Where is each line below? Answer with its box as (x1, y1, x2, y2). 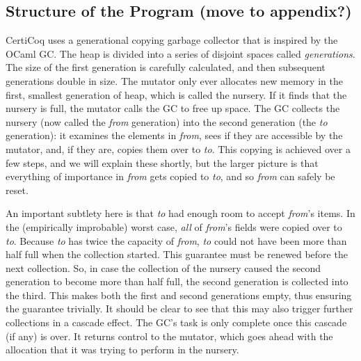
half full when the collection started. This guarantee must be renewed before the (6, 247, 348, 262)
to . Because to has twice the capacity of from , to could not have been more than (6, 233, 347, 248)
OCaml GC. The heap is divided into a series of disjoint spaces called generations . (6, 46, 355, 61)
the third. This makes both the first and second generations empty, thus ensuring (6, 287, 352, 302)
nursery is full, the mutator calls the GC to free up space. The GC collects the (6, 101, 340, 115)
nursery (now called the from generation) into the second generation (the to (6, 114, 328, 129)
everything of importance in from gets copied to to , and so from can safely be (6, 169, 335, 184)
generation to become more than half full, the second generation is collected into (6, 274, 348, 289)
